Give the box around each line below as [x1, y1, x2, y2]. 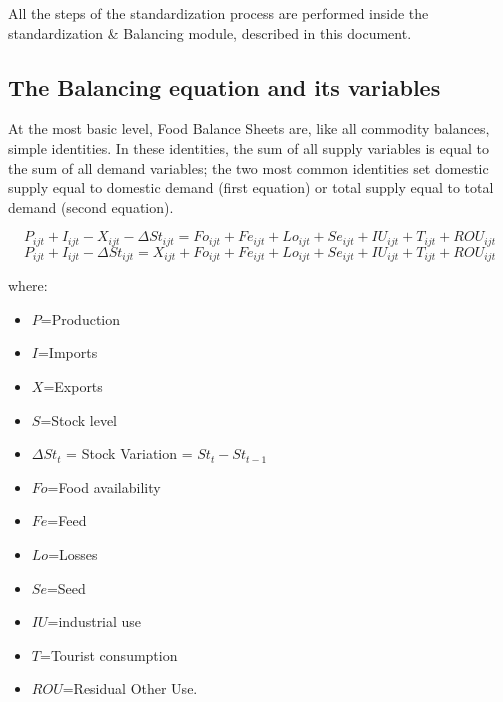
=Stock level [40, 409, 117, 430]
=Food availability [47, 476, 161, 497]
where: [8, 275, 48, 296]
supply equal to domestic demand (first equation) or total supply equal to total [8, 177, 494, 198]
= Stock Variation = [66, 443, 193, 464]
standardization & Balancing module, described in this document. [8, 22, 412, 43]
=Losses [48, 544, 98, 565]
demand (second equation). [8, 196, 174, 217]
